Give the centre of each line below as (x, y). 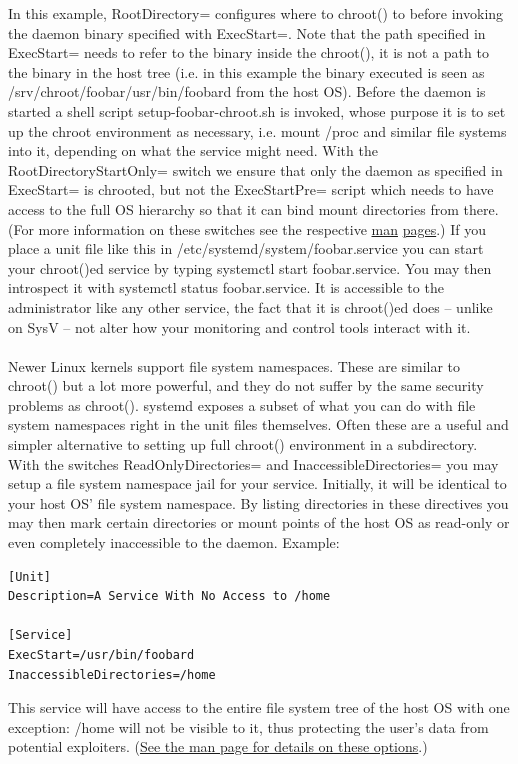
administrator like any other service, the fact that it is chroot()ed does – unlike (250, 306)
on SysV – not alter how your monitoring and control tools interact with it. (239, 326)
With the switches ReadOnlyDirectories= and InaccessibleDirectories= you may (253, 463)
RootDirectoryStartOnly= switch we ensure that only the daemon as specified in (255, 169)
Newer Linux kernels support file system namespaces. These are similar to (234, 365)
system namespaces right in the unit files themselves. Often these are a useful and (258, 424)
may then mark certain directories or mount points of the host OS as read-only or (259, 522)
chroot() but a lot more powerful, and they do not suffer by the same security (246, 385)
